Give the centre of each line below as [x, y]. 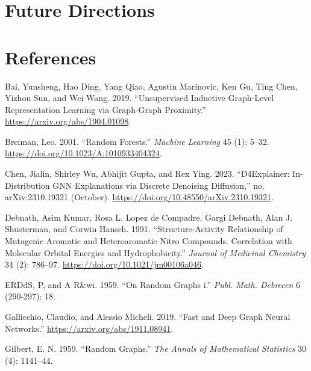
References [51, 57]
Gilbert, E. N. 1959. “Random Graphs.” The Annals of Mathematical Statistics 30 [156, 348]
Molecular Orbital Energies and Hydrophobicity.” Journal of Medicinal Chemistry [155, 252]
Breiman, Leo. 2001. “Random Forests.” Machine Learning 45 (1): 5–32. [137, 141]
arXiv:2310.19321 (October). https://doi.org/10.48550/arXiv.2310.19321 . [139, 197]
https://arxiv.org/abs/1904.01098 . [68, 121]
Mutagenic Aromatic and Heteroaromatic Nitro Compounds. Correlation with [149, 241]
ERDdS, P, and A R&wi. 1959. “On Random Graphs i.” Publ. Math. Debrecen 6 [153, 284]
